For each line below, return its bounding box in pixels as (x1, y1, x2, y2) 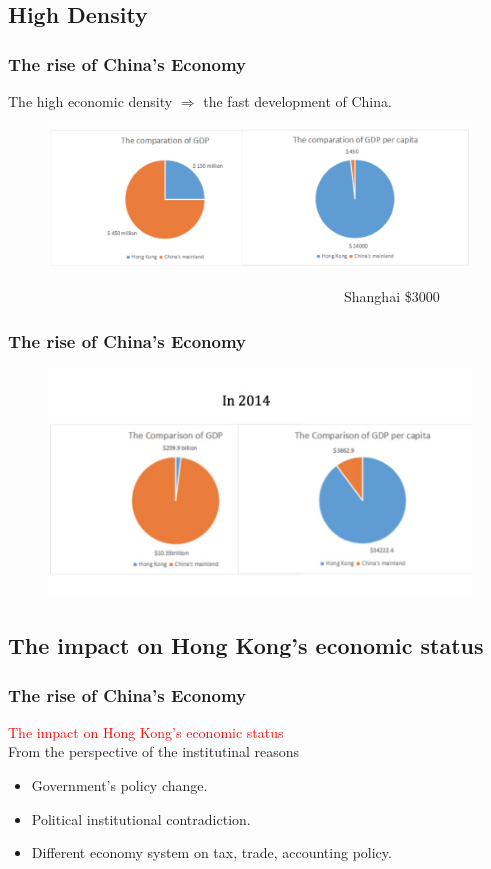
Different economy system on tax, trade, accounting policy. (31, 842, 392, 863)
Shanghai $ (343, 286, 412, 307)
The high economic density (8, 91, 173, 111)
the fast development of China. (203, 91, 392, 111)
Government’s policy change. (31, 775, 208, 796)
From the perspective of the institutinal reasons (8, 741, 300, 762)
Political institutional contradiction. (31, 808, 251, 829)
